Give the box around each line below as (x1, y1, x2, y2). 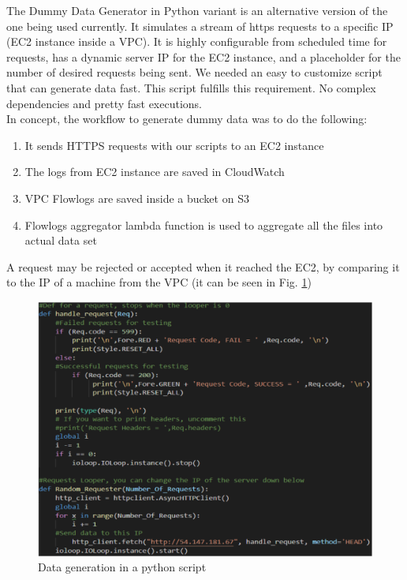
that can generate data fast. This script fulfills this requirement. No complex (6, 79, 376, 95)
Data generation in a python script (38, 559, 207, 575)
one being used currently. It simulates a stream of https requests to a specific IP (6, 17, 394, 34)
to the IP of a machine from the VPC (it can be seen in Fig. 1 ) (6, 274, 312, 290)
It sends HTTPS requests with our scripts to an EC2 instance (24, 137, 324, 153)
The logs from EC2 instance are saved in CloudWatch (24, 163, 285, 180)
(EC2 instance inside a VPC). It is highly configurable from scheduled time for (6, 33, 387, 50)
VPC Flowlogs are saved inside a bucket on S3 (24, 189, 249, 206)
